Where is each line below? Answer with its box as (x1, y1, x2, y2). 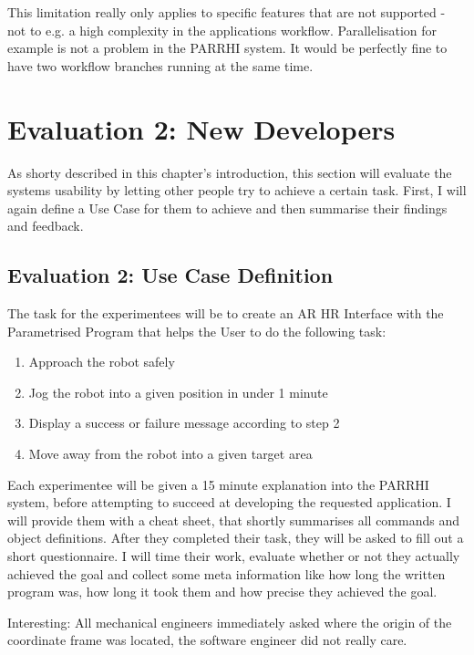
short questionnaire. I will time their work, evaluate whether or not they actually (7, 546, 460, 566)
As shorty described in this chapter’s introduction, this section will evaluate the (7, 162, 452, 182)
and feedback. (7, 216, 84, 235)
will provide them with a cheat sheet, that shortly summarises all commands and (7, 510, 459, 529)
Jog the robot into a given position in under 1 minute (28, 382, 328, 401)
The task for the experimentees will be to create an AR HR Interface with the (7, 304, 444, 323)
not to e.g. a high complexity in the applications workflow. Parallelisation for (7, 20, 438, 39)
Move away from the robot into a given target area (28, 444, 313, 463)
